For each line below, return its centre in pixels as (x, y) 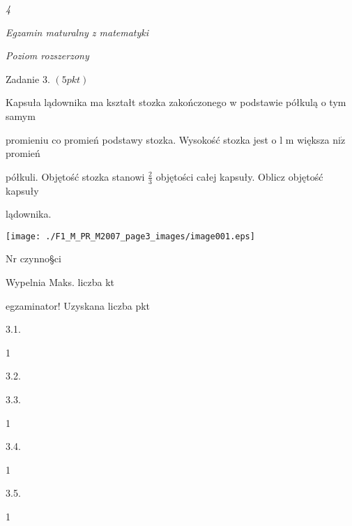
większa (313, 139)
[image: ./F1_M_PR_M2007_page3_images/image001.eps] (130, 236)
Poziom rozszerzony (47, 55)
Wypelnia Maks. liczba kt (60, 282)
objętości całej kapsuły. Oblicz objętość (239, 176)
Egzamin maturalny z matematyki (77, 32)
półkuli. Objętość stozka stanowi (75, 176)
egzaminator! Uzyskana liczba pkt (78, 305)
